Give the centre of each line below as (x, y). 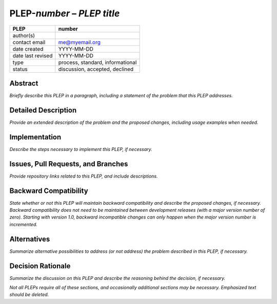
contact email (29, 42)
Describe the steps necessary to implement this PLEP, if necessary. (81, 149)
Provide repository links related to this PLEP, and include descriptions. (84, 176)
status (20, 69)
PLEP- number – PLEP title (65, 13)
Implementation (35, 137)
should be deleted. (29, 295)
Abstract (24, 83)
